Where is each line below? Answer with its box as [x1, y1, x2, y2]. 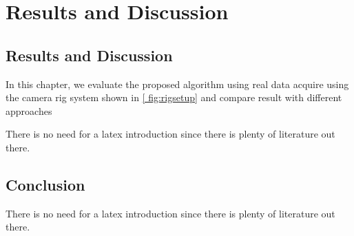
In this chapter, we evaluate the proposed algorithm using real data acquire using [6, 76, 349, 91]
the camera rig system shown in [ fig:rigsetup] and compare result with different [6, 90, 342, 105]
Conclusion [6, 173, 85, 195]
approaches [6, 103, 52, 118]
